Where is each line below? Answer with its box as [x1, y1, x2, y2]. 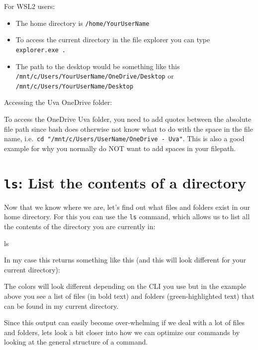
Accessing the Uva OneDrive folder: [4, 97, 112, 107]
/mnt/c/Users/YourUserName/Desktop [15, 83, 134, 90]
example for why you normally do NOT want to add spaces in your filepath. [4, 143, 236, 153]
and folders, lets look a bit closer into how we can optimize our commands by [4, 327, 240, 337]
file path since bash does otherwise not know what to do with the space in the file [4, 123, 253, 134]
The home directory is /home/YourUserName [15, 17, 150, 28]
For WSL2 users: [4, 1, 55, 11]
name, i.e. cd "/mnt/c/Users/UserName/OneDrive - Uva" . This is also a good [4, 133, 245, 144]
